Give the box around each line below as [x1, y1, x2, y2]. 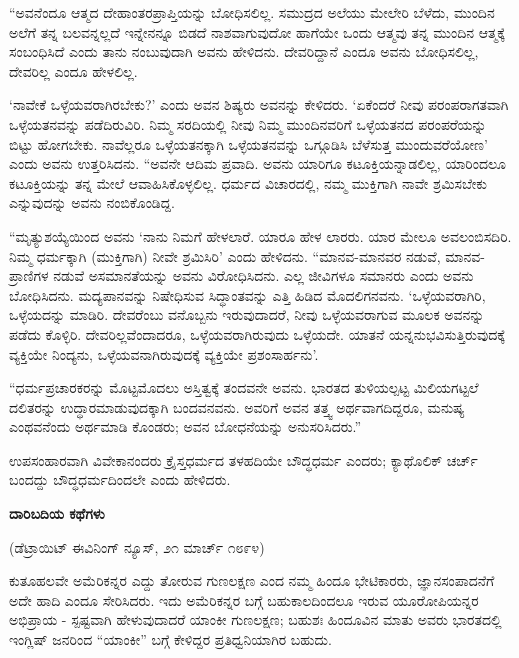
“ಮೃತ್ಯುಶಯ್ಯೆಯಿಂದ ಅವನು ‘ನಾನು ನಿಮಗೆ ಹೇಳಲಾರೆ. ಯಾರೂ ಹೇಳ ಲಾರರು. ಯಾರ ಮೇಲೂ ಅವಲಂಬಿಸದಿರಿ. [9, 225, 512, 246]
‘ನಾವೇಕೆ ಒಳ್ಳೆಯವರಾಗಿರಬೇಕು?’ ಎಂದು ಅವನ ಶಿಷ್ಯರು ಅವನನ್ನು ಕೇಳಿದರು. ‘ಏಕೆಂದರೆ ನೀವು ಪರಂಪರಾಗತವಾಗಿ [9, 94, 509, 115]
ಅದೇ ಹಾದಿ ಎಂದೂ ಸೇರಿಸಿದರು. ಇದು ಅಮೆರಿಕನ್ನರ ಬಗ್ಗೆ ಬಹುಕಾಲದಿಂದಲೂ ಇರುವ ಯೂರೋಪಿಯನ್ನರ [9, 589, 479, 610]
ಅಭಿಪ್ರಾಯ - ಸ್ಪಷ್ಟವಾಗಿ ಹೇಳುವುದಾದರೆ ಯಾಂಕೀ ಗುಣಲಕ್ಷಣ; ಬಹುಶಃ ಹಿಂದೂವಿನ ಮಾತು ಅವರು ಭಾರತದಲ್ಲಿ [9, 609, 502, 630]
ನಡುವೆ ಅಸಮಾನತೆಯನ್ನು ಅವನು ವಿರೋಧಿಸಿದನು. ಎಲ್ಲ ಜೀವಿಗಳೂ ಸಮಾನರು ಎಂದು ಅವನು [53, 265, 474, 286]
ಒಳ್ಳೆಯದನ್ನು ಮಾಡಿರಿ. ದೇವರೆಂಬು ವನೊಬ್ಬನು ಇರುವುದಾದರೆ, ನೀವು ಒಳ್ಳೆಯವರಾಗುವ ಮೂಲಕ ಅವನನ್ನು [9, 304, 485, 325]
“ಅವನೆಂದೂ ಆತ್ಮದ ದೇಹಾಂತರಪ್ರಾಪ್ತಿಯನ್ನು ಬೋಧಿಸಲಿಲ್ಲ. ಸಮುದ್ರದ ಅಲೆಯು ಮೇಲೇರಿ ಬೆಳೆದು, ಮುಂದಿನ [9, 2, 495, 22]
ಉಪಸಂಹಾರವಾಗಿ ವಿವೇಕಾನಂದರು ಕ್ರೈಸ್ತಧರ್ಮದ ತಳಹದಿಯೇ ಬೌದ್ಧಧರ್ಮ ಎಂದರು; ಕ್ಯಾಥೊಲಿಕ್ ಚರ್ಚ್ [9, 449, 478, 470]
